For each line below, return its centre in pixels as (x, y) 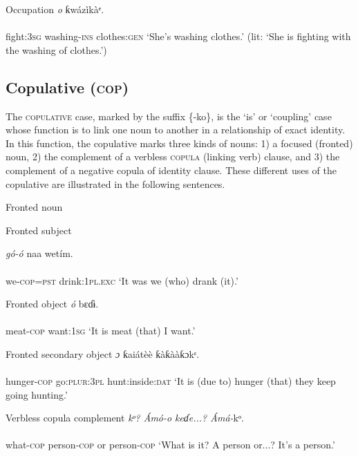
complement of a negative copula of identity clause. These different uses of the (171, 170)
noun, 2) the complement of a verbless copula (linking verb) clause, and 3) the (173, 156)
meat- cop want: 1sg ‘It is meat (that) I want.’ (101, 331)
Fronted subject (39, 230)
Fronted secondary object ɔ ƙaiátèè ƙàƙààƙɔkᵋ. (103, 353)
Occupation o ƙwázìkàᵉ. (55, 9)
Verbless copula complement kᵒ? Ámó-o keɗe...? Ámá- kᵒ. (125, 418)
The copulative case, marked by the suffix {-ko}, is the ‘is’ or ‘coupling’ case (169, 116)
